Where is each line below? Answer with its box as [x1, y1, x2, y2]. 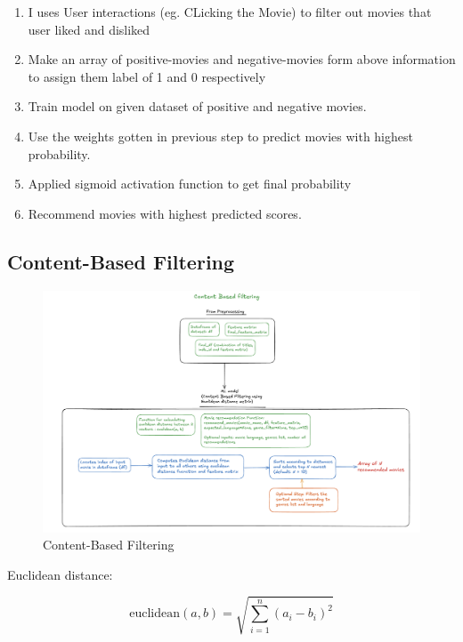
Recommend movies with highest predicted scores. [28, 204, 302, 222]
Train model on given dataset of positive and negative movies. [28, 97, 367, 116]
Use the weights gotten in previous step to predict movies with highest [28, 126, 413, 145]
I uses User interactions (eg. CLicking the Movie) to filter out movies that [28, 3, 432, 20]
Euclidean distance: [7, 565, 113, 583]
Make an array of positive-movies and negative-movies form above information [28, 50, 456, 68]
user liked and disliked [28, 20, 150, 38]
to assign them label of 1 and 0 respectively [28, 67, 266, 85]
